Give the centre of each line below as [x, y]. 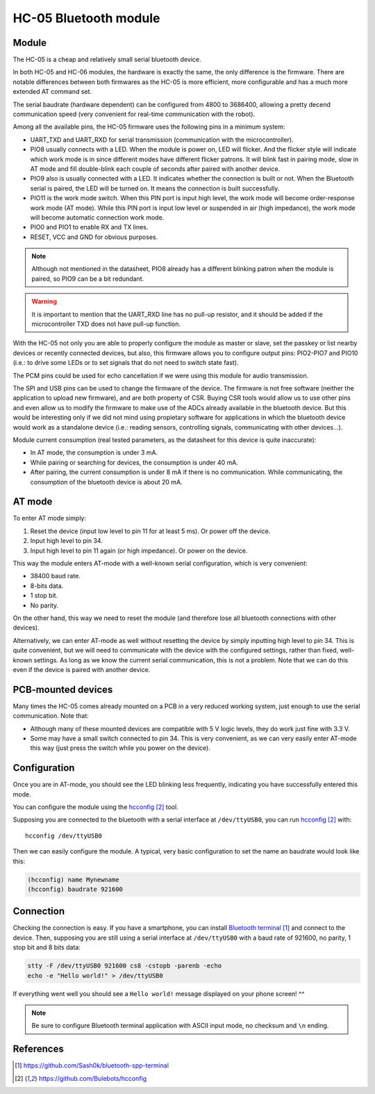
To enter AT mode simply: [50, 519]
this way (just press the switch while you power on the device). [120, 748]
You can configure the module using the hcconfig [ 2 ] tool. [95, 807]
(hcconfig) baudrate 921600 [75, 889]
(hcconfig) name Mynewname [73, 880]
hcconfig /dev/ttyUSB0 [64, 835]
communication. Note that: [51, 716]
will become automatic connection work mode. [97, 217]
